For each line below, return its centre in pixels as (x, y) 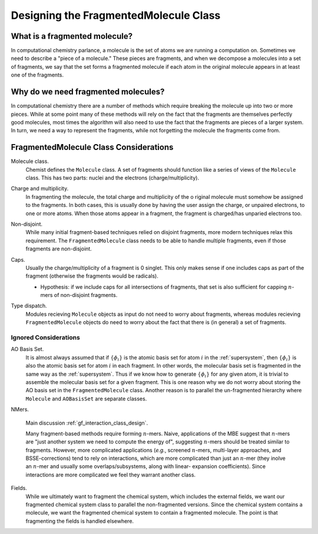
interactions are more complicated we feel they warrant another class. (111, 475)
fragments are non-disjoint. (59, 249)
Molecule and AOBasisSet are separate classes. (86, 398)
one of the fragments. (37, 75)
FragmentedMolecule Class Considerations (92, 147)
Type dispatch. (29, 306)
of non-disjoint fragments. (86, 295)
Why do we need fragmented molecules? (88, 92)
